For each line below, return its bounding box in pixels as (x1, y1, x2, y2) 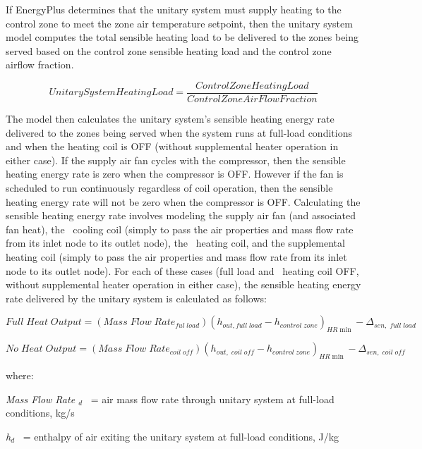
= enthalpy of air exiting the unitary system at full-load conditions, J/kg (23, 429, 339, 443)
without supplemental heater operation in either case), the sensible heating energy (6, 277, 361, 292)
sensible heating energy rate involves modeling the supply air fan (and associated (6, 208, 356, 223)
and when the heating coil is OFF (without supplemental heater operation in (6, 139, 339, 154)
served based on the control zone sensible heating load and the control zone (6, 43, 332, 58)
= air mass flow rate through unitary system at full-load (90, 391, 334, 406)
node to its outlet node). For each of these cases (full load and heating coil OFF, (6, 263, 359, 278)
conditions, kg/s (6, 405, 75, 420)
